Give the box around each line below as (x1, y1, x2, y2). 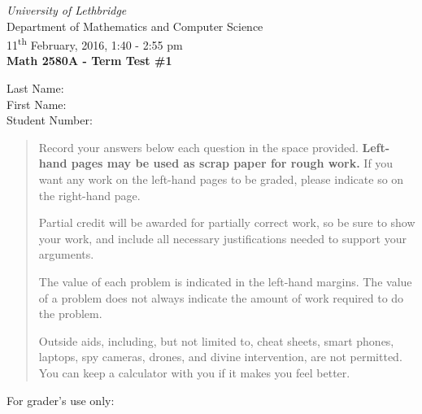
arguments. (38, 246, 94, 263)
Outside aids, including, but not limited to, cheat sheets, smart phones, (38, 332, 394, 349)
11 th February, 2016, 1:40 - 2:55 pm (7, 34, 183, 53)
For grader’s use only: (7, 391, 115, 408)
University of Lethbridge (7, 2, 127, 18)
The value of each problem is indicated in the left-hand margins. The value (38, 272, 412, 290)
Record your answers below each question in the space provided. (38, 138, 359, 155)
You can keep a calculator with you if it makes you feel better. (38, 364, 350, 381)
